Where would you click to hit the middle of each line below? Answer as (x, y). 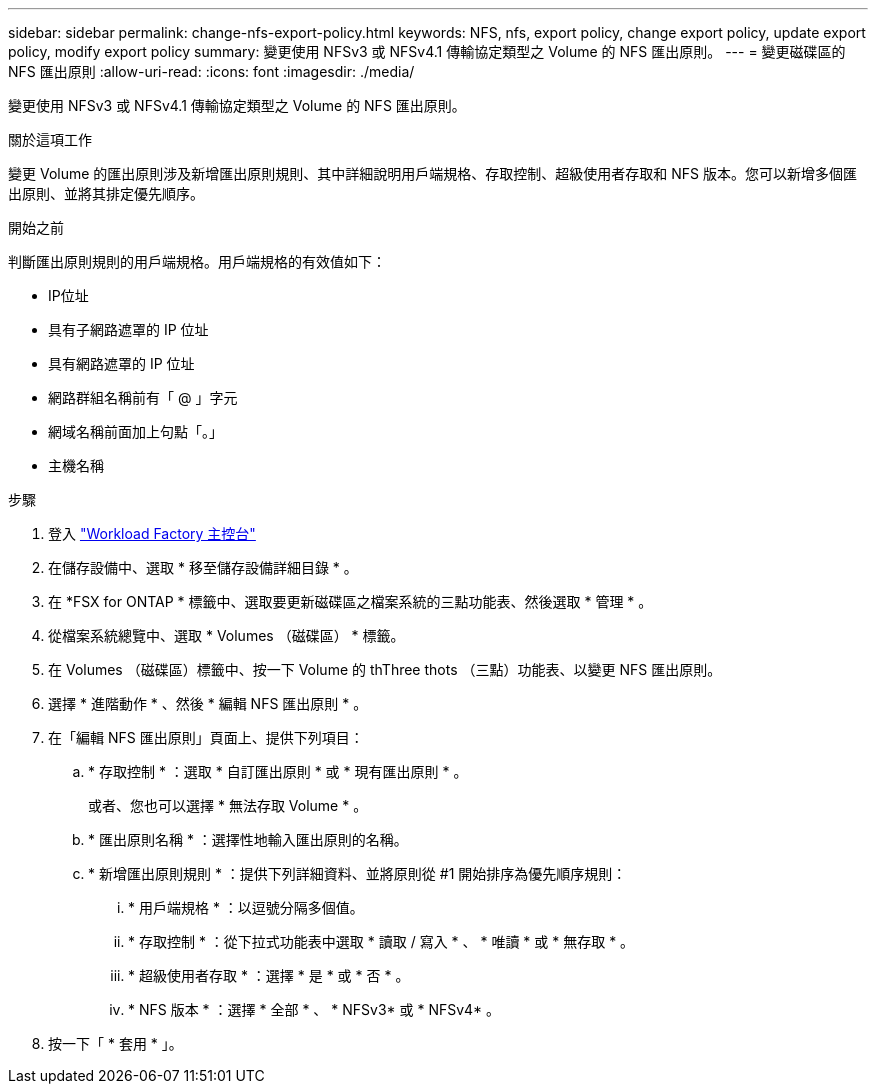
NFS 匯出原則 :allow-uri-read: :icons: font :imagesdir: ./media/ (211, 71)
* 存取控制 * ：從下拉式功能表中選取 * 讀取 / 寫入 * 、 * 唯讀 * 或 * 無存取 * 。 (381, 941)
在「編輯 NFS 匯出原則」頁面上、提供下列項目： (206, 737)
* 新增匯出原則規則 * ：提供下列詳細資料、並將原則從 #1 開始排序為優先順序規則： (357, 873)
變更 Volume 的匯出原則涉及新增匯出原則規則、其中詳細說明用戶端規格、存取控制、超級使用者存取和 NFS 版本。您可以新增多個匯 (432, 173)
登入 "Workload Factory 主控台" (152, 533)
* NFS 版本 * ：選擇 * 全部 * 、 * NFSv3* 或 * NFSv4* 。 (314, 1009)
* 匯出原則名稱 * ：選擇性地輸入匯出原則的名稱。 (248, 839)
